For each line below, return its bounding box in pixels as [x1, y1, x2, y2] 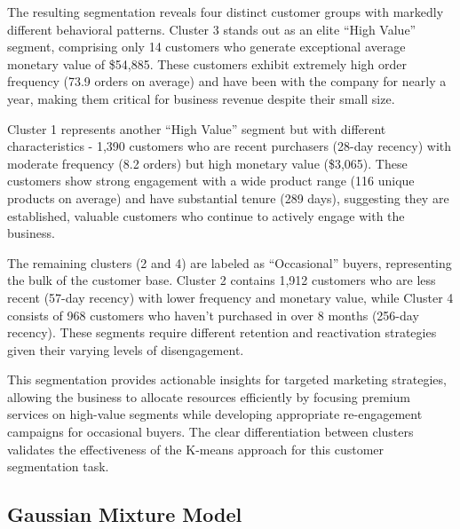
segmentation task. [7, 457, 109, 476]
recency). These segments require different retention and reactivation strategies [7, 323, 437, 342]
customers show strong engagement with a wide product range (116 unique [7, 171, 415, 190]
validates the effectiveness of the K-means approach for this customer [7, 439, 385, 458]
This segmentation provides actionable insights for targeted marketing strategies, [7, 370, 447, 389]
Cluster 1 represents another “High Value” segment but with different [7, 119, 386, 138]
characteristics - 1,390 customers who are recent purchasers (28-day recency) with [7, 137, 452, 155]
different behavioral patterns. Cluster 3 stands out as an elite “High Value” [7, 20, 416, 38]
